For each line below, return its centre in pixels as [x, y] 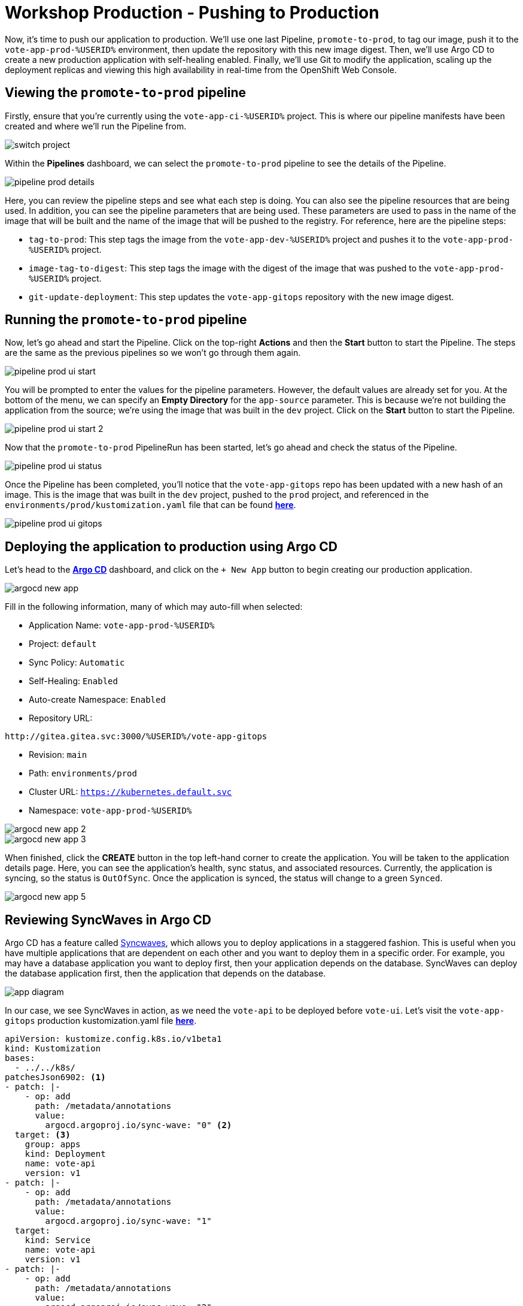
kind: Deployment [65, 1154]
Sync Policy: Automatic [77, 663]
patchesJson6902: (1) [55, 1077]
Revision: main [58, 755]
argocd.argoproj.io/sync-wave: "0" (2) [139, 1125]
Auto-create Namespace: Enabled [97, 700]
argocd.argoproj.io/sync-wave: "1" [128, 1221]
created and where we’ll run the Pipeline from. [96, 126]
